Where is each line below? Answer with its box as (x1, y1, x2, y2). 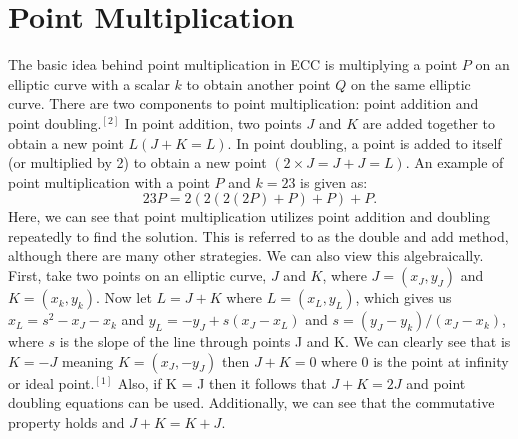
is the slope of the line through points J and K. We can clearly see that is (59, 331, 511, 352)
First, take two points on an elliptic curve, (8, 265, 267, 286)
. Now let (95, 287, 152, 308)
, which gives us (355, 287, 452, 308)
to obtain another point (186, 73, 331, 94)
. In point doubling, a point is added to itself (227, 132, 502, 153)
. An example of (405, 152, 504, 173)
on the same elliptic (350, 73, 471, 94)
